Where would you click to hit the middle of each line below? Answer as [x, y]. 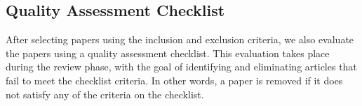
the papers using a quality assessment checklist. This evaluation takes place [168, 53]
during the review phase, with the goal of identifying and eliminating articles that [181, 67]
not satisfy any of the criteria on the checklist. [105, 94]
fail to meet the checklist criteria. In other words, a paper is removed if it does [174, 80]
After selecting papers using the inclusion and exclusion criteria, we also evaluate [180, 39]
